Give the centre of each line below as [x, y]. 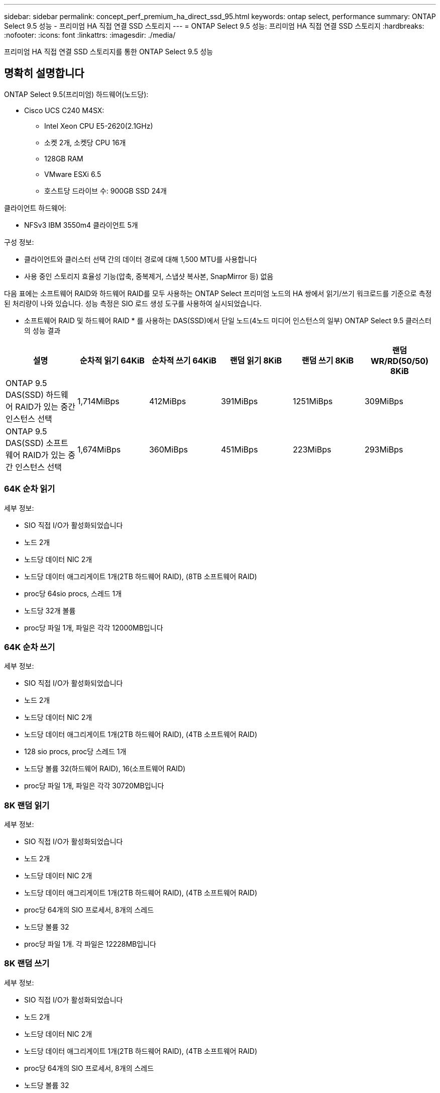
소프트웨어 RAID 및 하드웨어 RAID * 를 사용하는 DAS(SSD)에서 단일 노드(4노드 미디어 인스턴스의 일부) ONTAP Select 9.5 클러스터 [228, 320]
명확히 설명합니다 [44, 73]
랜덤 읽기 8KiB [256, 360]
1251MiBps [313, 401]
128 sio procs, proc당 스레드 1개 [75, 752]
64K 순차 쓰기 [30, 647]
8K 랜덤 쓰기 [27, 964]
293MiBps [384, 449]
